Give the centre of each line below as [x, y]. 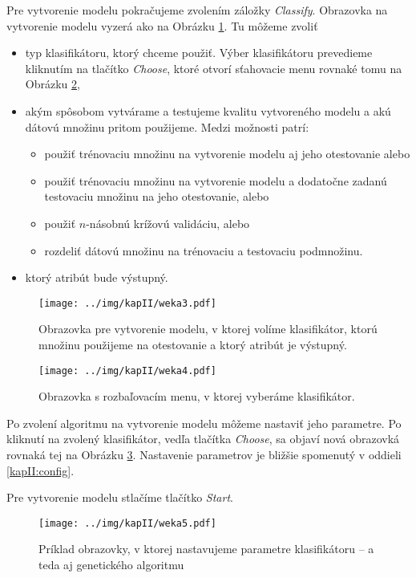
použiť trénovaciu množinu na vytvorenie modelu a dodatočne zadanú [216, 180]
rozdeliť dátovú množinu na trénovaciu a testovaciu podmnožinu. [204, 250]
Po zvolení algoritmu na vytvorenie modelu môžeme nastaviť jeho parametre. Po [204, 423]
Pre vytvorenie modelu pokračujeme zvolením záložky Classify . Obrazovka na [197, 10]
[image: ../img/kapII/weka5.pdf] [127, 523]
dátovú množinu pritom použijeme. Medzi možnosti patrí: [167, 126]
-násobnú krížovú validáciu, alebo [168, 223]
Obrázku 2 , [53, 84]
